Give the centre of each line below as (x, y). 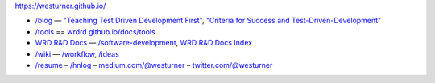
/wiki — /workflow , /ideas (77, 54)
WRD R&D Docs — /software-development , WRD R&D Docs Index (144, 43)
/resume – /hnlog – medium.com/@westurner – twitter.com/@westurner (154, 65)
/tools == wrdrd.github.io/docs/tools (95, 31)
